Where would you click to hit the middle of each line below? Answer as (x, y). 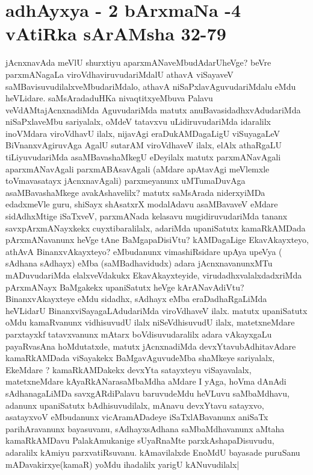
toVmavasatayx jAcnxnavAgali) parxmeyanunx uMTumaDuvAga (126, 181)
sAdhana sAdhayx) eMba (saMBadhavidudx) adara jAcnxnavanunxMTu (139, 263)
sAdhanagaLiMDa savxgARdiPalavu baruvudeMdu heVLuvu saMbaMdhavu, (147, 393)
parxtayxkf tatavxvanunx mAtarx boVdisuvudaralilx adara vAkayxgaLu (139, 334)
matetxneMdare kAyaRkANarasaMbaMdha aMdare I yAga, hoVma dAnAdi (146, 381)
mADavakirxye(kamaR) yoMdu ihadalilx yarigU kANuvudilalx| (122, 464)
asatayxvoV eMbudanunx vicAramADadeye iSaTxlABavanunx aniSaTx (137, 417)
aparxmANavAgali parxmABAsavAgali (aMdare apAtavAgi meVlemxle (138, 168)
